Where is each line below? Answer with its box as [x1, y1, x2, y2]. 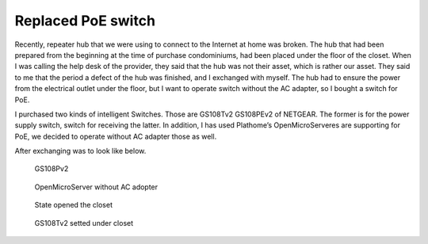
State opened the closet [34, 200, 113, 210]
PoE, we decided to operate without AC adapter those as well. [14, 132, 217, 141]
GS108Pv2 [34, 164, 69, 173]
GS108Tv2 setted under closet [34, 218, 134, 227]
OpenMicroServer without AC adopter [34, 182, 159, 192]
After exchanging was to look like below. [14, 147, 147, 156]
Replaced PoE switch [14, 12, 156, 29]
